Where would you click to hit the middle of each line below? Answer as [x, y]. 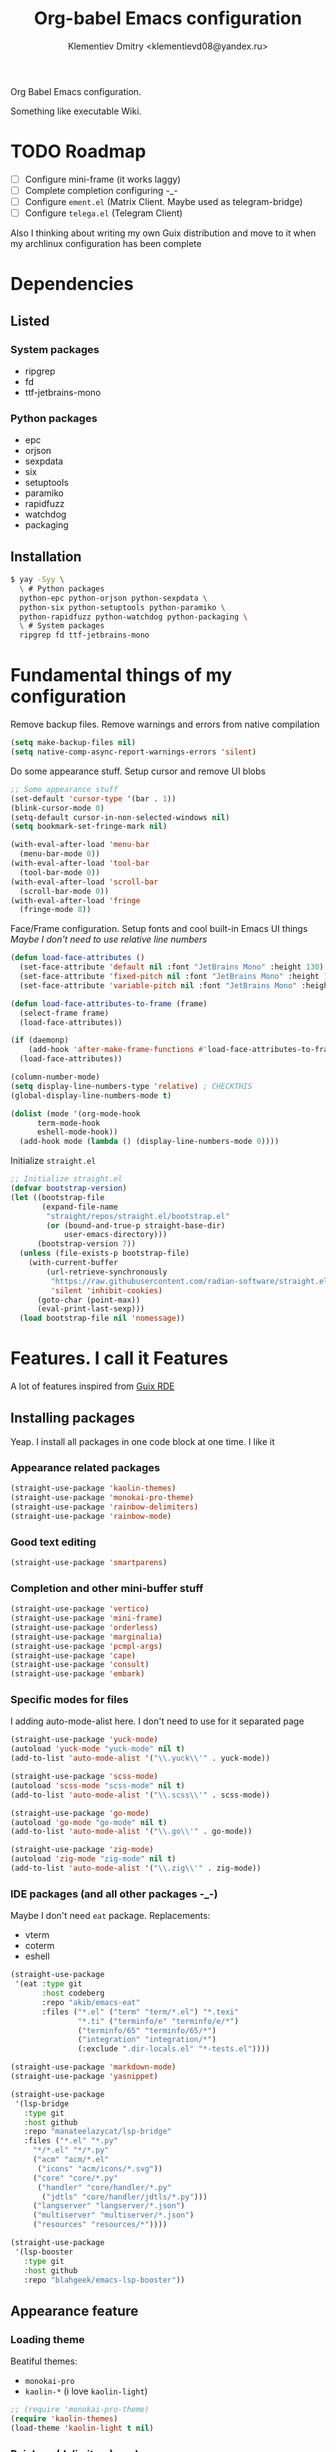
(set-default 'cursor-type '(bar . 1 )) [93, 798]
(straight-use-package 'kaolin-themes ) [93, 1488]
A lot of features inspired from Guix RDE [92, 1386]
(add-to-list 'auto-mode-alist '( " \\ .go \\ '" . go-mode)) [131, 1832]
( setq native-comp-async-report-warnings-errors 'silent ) [133, 752]
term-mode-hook [68, 1123]
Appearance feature [74, 2310]
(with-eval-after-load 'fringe [75, 900]
